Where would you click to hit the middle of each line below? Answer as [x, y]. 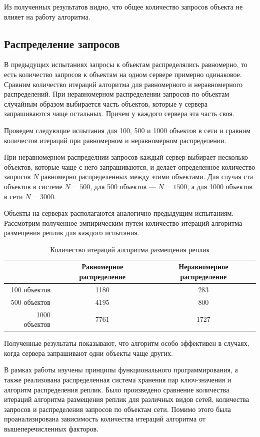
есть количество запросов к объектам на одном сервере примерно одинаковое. [123, 74]
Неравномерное [203, 267]
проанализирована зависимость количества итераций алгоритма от [105, 419]
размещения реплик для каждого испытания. [72, 233]
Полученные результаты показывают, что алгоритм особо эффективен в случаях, [127, 343]
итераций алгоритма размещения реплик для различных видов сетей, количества [126, 399]
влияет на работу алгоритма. [47, 16]
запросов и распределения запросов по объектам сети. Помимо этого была [117, 409]
